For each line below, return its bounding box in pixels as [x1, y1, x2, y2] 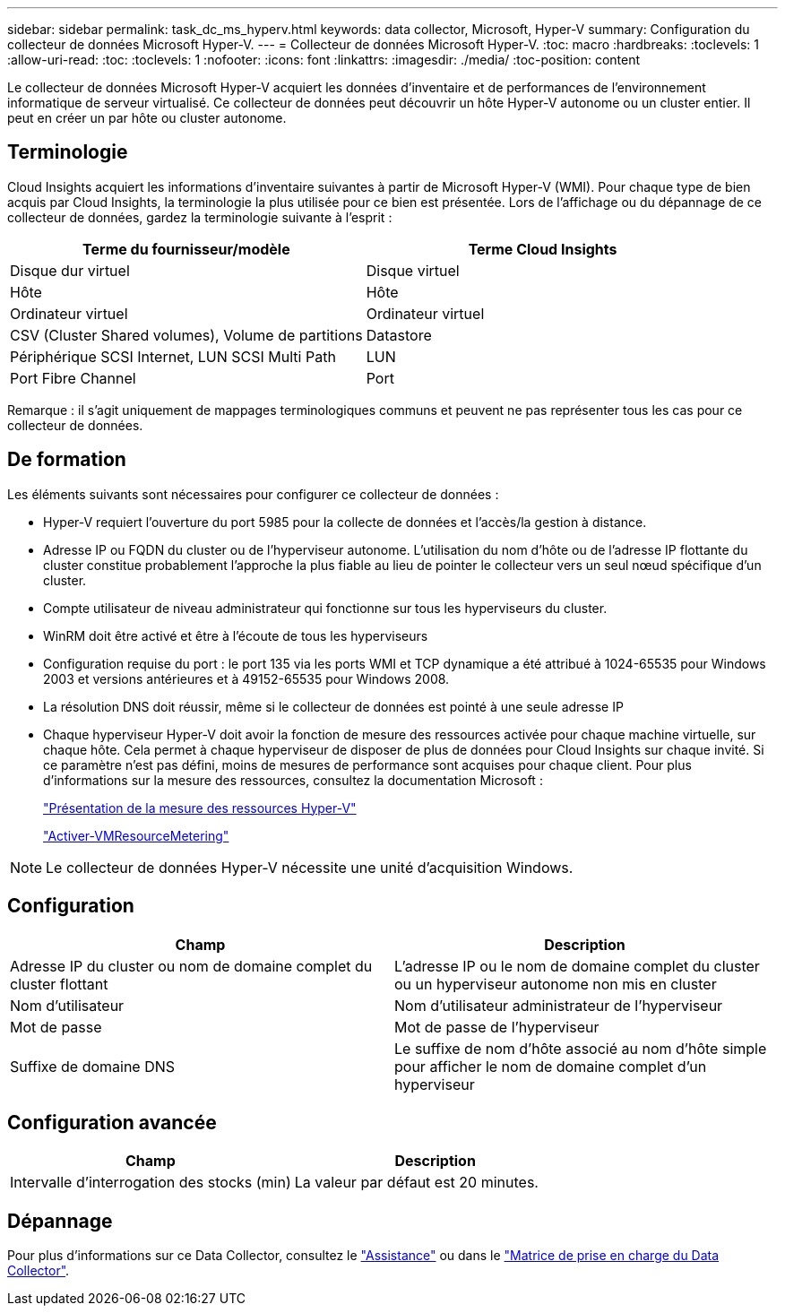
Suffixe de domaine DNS [10, 1057, 176, 1075]
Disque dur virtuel [10, 261, 130, 280]
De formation [7, 448, 126, 471]
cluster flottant [10, 974, 108, 993]
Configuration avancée [7, 1110, 217, 1134]
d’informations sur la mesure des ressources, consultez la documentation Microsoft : [43, 772, 543, 788]
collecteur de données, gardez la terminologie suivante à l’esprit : [7, 209, 392, 225]
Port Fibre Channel [10, 368, 136, 387]
